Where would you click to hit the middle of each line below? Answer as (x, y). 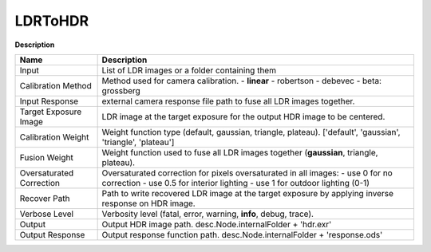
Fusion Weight (46, 157)
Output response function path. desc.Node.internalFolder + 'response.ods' (242, 234)
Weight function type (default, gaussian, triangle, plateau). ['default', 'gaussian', (251, 132)
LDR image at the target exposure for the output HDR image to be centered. (243, 116)
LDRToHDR (52, 21)
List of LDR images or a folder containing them (189, 70)
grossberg (121, 90)
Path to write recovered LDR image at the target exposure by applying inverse (248, 193)
